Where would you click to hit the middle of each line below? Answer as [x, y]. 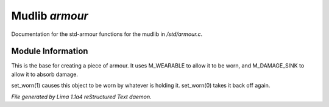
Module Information [50, 51]
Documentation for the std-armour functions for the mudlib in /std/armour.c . [107, 34]
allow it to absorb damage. [45, 74]
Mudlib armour [50, 16]
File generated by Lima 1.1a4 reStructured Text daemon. [81, 97]
